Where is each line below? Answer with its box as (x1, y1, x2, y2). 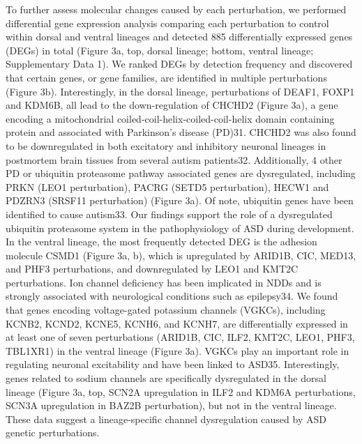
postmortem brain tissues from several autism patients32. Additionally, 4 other (6, 152, 342, 167)
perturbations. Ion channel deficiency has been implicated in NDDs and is (6, 275, 322, 289)
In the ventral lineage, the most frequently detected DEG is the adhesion (6, 234, 317, 249)
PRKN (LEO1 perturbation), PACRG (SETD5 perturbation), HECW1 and (6, 179, 329, 194)
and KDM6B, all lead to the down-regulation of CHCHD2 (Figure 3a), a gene (6, 98, 338, 112)
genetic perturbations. (6, 425, 100, 440)
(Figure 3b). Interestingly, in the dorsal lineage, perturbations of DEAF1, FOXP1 (6, 84, 355, 98)
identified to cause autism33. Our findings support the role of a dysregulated (6, 206, 333, 221)
